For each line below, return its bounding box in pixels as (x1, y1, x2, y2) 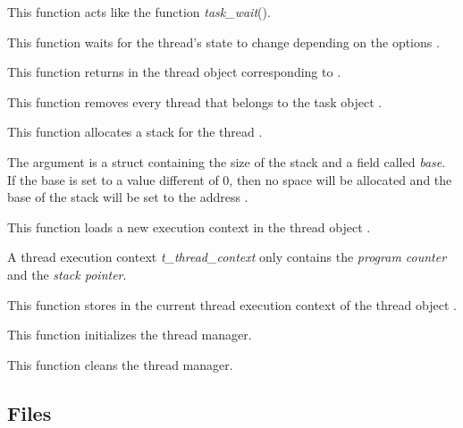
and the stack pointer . (7, 264, 127, 283)
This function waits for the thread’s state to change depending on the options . (7, 32, 440, 51)
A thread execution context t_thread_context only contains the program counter (7, 248, 447, 266)
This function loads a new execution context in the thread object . (7, 217, 371, 236)
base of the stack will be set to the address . (7, 188, 248, 206)
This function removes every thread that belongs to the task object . (7, 92, 383, 111)
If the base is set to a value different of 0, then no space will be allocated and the (7, 170, 452, 189)
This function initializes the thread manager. (7, 325, 252, 344)
